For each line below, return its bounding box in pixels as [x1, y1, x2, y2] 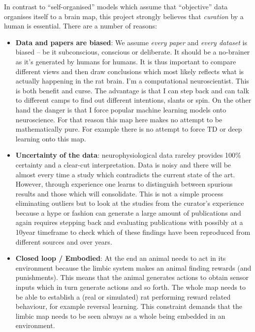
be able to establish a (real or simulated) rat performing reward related [15, 291, 231, 302]
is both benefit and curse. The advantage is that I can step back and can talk [15, 85, 249, 95]
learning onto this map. [15, 133, 86, 143]
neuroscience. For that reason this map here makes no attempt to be [15, 114, 223, 124]
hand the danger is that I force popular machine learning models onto [15, 104, 226, 114]
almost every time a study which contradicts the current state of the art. [15, 169, 235, 179]
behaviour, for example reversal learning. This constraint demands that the [15, 301, 243, 311]
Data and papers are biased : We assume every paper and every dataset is [15, 37, 247, 47]
